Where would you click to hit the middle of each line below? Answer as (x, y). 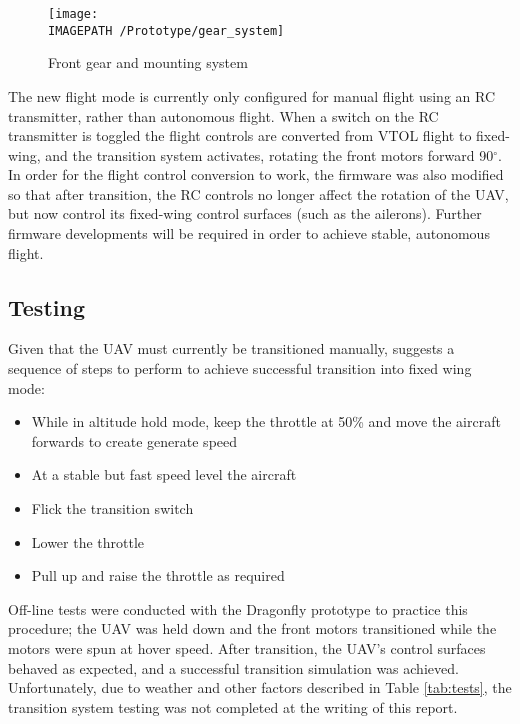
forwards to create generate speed (134, 440)
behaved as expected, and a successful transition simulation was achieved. (233, 667)
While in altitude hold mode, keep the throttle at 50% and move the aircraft (266, 421)
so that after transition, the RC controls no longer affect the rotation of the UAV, (258, 193)
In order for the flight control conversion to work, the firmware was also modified (256, 174)
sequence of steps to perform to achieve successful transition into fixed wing (240, 368)
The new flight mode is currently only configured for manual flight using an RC (252, 95)
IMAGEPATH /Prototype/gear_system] (166, 30)
